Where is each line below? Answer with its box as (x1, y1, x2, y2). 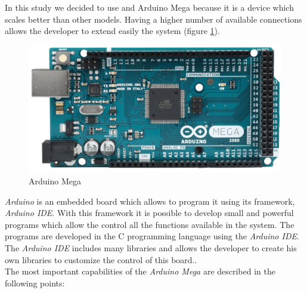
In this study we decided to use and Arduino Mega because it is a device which (5, 1, 294, 13)
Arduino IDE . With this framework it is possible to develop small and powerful (5, 206, 294, 219)
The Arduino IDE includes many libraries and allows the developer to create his (5, 242, 297, 254)
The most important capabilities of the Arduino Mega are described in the (5, 265, 275, 277)
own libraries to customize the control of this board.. (5, 253, 197, 266)
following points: (5, 276, 65, 289)
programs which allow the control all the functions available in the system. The (5, 218, 294, 230)
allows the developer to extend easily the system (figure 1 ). (5, 24, 220, 37)
